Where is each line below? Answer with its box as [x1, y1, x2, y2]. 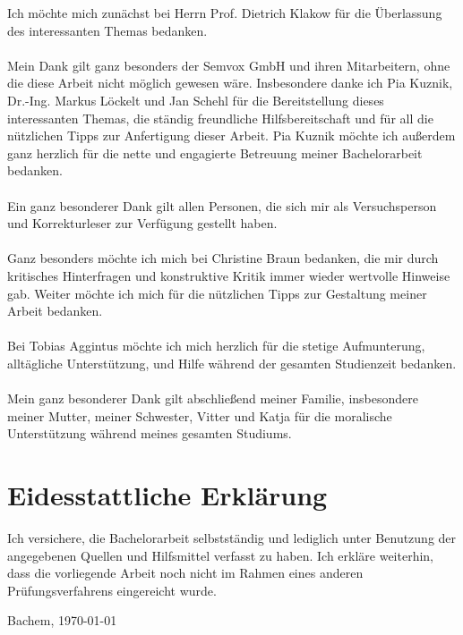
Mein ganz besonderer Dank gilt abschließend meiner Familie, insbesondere [7, 389, 418, 408]
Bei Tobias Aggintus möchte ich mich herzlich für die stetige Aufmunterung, [7, 336, 425, 355]
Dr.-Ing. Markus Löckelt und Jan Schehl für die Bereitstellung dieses [7, 90, 384, 109]
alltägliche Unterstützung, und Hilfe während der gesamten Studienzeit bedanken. [7, 353, 457, 372]
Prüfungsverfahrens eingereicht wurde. [7, 580, 217, 599]
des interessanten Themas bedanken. [7, 21, 208, 39]
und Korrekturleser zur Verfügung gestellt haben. [7, 214, 278, 233]
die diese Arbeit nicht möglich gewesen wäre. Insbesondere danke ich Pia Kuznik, [7, 73, 453, 92]
